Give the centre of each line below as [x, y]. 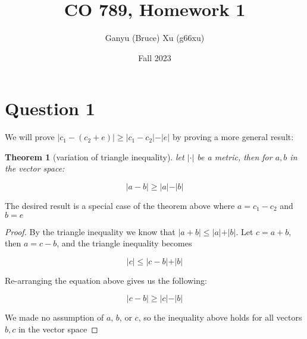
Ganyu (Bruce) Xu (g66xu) [155, 38]
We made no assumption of [54, 317]
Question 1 [50, 108]
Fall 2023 [155, 57]
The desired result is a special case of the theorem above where [120, 206]
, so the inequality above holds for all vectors [220, 317]
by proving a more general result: [233, 137]
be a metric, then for [235, 156]
